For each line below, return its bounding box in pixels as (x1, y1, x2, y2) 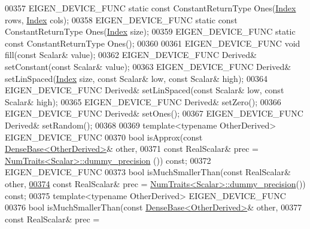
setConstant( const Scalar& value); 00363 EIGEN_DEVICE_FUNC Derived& (5, 60, 291, 72)
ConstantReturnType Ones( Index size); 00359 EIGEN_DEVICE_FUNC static (5, 25, 296, 38)
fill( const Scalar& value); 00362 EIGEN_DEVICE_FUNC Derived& (5, 48, 257, 61)
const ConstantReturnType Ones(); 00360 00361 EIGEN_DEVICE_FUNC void (5, 36, 300, 49)
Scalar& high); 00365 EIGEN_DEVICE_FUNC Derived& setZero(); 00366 (5, 95, 281, 108)
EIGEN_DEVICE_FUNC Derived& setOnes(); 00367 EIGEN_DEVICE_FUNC (5, 107, 303, 120)
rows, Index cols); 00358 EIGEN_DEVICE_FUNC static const (5, 13, 238, 26)
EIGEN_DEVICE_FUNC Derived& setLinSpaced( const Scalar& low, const (5, 84, 284, 96)
